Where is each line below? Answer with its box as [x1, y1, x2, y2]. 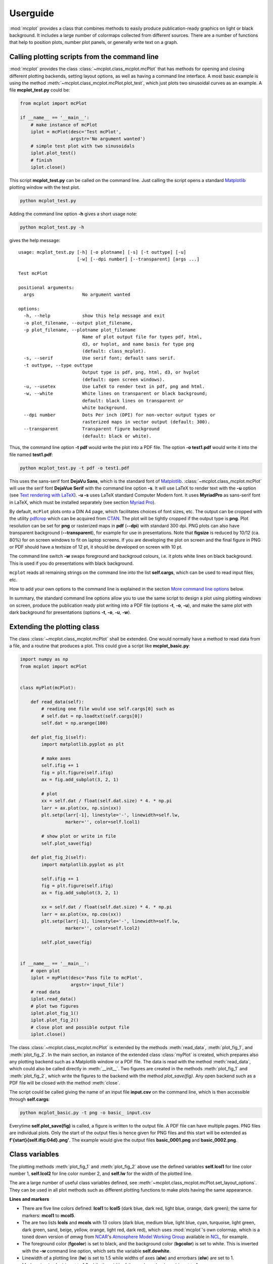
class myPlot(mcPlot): [20, 685, 76, 690]
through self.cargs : [9, 1096, 50, 1102]
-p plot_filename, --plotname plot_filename [23, 327, 136, 333]
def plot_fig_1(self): [30, 734, 87, 740]
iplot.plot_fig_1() [30, 1010, 79, 1016]
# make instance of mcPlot [30, 122, 98, 127]
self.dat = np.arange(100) [41, 720, 108, 726]
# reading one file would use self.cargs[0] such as [41, 706, 175, 712]
